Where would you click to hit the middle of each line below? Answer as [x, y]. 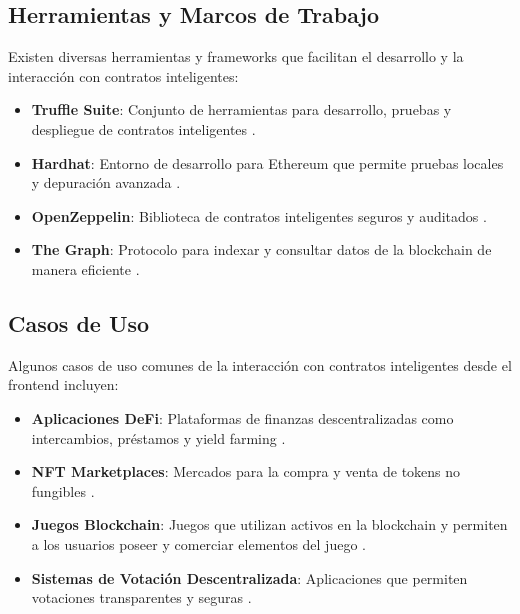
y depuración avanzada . [106, 182]
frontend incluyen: [63, 384]
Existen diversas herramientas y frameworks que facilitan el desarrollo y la [236, 56]
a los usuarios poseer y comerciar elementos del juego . [198, 543]
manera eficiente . [85, 268]
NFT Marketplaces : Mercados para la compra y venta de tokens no [246, 471]
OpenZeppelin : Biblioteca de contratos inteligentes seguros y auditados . [259, 215]
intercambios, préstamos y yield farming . [158, 437]
